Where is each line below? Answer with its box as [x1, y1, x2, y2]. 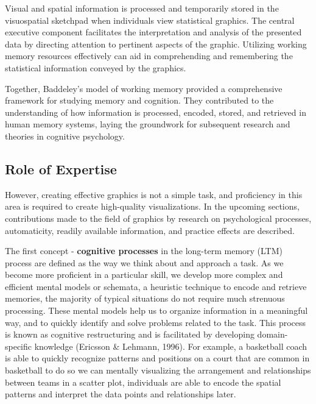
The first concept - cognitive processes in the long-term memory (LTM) [5, 244, 283, 257]
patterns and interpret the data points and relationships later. [5, 388, 236, 400]
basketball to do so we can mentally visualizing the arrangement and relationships [5, 364, 311, 377]
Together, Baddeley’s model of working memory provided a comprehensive [5, 82, 283, 94]
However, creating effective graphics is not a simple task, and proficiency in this [5, 188, 303, 200]
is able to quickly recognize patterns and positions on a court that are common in [5, 352, 310, 364]
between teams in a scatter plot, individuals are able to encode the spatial [5, 375, 281, 388]
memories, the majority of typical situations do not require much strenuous [5, 292, 285, 305]
